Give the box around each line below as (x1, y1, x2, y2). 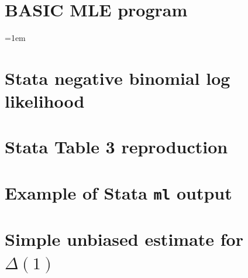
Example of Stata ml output (5, 180, 232, 204)
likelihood (5, 89, 85, 113)
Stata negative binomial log (5, 66, 230, 90)
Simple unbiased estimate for (5, 227, 243, 251)
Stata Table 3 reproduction (5, 135, 228, 159)
